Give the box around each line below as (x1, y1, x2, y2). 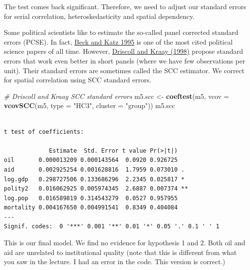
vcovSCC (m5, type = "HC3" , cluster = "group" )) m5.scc (4, 100, 175, 111)
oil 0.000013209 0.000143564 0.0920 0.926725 (4, 157, 178, 164)
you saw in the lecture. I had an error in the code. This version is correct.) (4, 256, 225, 267)
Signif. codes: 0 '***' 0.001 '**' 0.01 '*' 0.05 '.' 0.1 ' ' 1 (4, 223, 219, 230)
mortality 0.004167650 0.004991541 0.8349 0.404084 (4, 204, 178, 211)
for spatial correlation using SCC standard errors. (4, 75, 151, 85)
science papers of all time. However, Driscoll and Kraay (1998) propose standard (4, 46, 243, 56)
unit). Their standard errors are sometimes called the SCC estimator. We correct (4, 65, 245, 75)
